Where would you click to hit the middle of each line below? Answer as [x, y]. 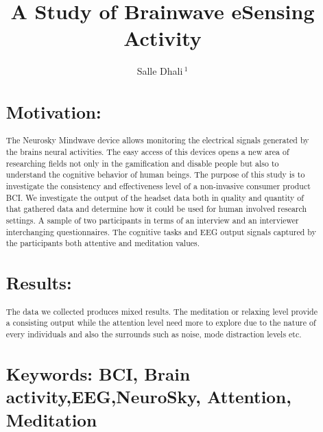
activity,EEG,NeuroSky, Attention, [148, 397]
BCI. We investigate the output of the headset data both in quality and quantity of [155, 197]
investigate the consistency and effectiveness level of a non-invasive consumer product [158, 186]
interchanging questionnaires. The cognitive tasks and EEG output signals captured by [161, 231]
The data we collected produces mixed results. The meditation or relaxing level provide [161, 311]
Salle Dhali [160, 71]
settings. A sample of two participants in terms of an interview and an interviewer [152, 220]
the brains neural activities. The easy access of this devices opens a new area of [147, 152]
